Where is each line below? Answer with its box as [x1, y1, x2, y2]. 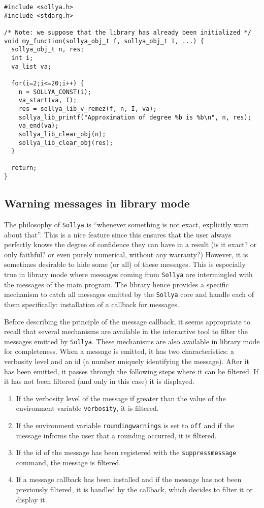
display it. [16, 494, 47, 504]
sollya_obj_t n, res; [11, 46, 84, 53]
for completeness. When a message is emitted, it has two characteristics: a [4, 346, 234, 356]
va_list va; [11, 63, 52, 70]
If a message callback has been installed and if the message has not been [16, 474, 242, 485]
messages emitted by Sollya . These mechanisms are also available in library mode [4, 336, 260, 346]
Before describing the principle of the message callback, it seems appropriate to [4, 316, 250, 326]
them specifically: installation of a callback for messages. [4, 298, 179, 309]
